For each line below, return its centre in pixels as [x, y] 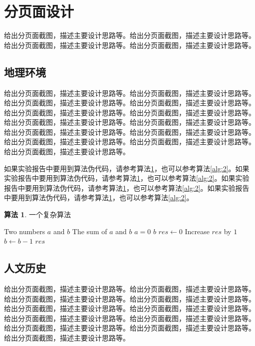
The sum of [90, 231]
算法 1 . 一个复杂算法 [37, 214]
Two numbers [25, 231]
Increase [197, 231]
